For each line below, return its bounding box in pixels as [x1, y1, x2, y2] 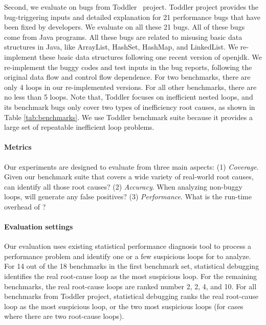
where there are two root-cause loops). [4, 311, 124, 321]
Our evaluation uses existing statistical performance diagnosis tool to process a [4, 241, 252, 251]
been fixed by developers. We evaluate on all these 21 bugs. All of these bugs [4, 21, 245, 32]
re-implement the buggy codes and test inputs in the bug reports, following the [4, 61, 252, 72]
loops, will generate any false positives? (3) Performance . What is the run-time [4, 191, 252, 202]
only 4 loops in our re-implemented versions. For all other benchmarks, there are [4, 81, 257, 92]
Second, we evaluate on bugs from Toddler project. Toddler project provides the [4, 2, 259, 12]
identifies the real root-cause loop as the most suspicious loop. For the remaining [4, 271, 257, 282]
